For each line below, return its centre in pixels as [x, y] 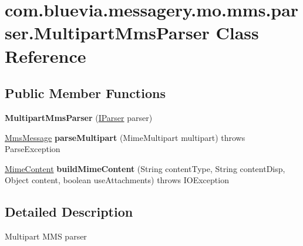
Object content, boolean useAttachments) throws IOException [117, 180]
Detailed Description [69, 212]
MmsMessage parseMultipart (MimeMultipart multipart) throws [125, 137]
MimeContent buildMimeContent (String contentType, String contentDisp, [145, 168]
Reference [46, 55]
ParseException [33, 149]
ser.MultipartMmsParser [107, 33]
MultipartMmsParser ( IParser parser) [79, 117]
